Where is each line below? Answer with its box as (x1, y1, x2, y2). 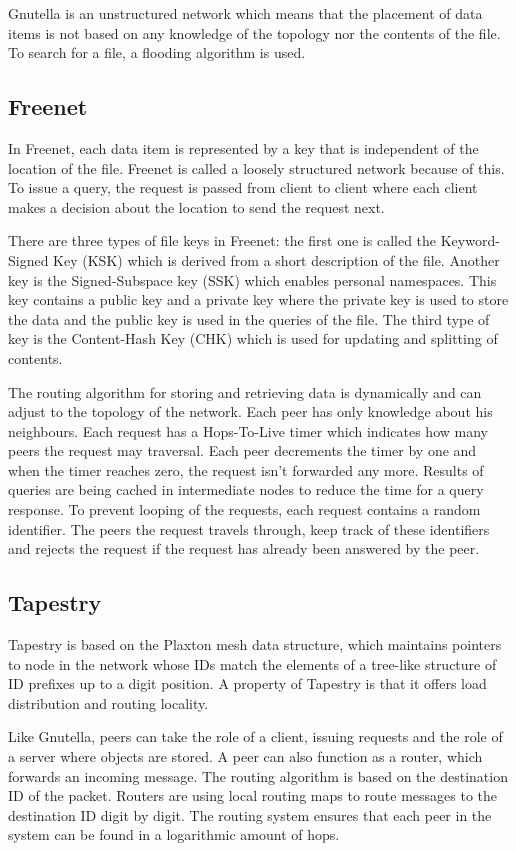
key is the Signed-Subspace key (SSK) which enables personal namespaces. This (8, 269, 497, 290)
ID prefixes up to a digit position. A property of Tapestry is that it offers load (8, 673, 487, 694)
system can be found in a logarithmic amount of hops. (8, 824, 340, 845)
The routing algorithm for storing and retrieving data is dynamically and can (8, 381, 482, 402)
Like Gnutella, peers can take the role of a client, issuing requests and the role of (8, 726, 503, 747)
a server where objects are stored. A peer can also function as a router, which (8, 746, 483, 767)
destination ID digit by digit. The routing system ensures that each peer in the (8, 804, 492, 825)
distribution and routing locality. (8, 692, 209, 713)
